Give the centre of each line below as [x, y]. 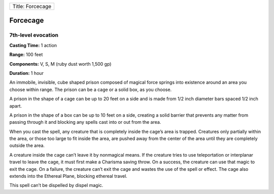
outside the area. [27, 145]
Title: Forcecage [32, 6]
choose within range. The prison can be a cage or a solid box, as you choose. [91, 89]
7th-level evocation [34, 35]
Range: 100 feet [26, 55]
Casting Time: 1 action [33, 45]
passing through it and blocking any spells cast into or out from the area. [85, 122]
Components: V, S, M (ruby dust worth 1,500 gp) [60, 64]
